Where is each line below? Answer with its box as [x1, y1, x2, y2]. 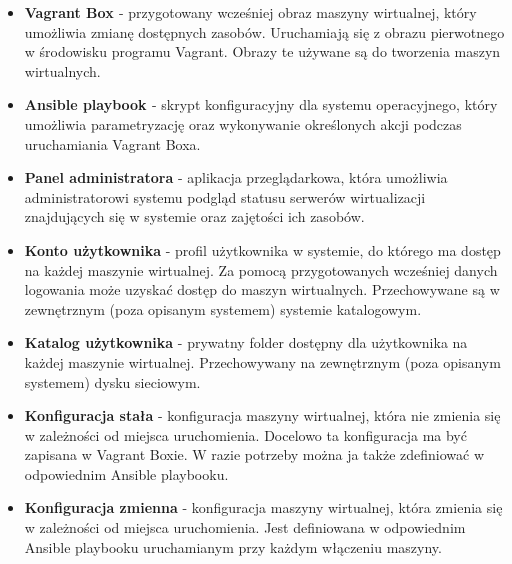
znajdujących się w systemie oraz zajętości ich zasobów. [24, 206, 365, 227]
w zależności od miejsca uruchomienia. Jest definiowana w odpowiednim [24, 517, 466, 538]
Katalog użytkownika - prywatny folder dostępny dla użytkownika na [24, 332, 468, 353]
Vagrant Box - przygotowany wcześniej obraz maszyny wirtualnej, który [24, 2, 477, 22]
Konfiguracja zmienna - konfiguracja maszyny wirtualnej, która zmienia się [24, 497, 503, 518]
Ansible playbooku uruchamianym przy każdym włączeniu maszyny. [24, 536, 442, 557]
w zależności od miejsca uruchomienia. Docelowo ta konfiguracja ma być [24, 424, 467, 445]
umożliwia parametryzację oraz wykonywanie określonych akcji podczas [24, 113, 462, 134]
